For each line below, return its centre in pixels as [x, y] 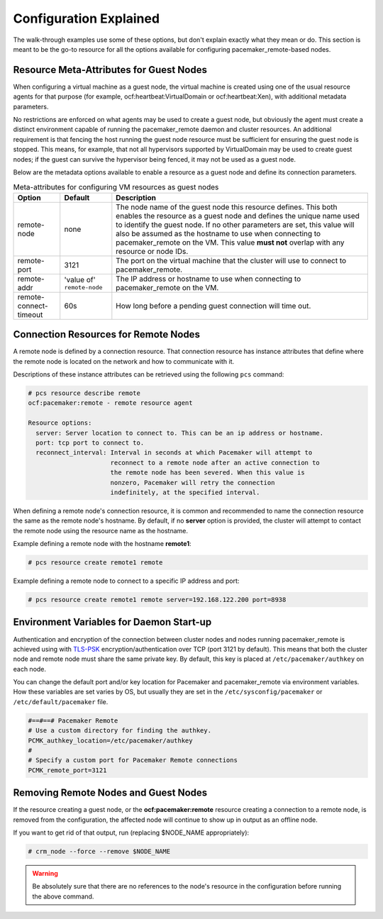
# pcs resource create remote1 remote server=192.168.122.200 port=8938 [157, 600]
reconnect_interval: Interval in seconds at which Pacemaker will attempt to [174, 453]
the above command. [63, 896]
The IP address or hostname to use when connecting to [209, 279]
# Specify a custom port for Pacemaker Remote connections [133, 760]
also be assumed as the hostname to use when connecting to [218, 233]
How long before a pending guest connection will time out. [213, 306]
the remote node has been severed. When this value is [207, 473]
